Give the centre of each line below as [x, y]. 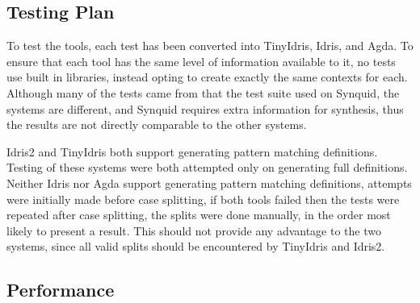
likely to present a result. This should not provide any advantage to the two [194, 230]
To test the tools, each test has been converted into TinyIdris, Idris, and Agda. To [210, 46]
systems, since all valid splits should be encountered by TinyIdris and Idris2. [196, 246]
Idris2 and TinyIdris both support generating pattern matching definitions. [192, 151]
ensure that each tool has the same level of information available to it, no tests [201, 61]
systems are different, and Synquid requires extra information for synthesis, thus [205, 108]
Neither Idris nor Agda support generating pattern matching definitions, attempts [209, 183]
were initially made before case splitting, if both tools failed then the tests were [203, 199]
